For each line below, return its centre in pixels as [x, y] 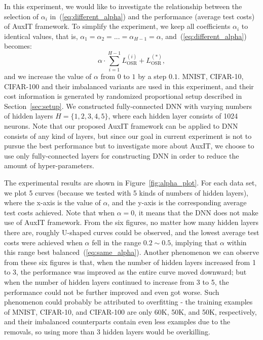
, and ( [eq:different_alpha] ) [204, 36]
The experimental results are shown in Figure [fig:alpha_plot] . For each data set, [130, 183]
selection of [22, 16]
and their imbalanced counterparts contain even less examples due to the [117, 322]
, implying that [194, 242]
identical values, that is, [41, 36]
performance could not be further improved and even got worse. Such [112, 292]
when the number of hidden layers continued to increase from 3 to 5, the [117, 281]
